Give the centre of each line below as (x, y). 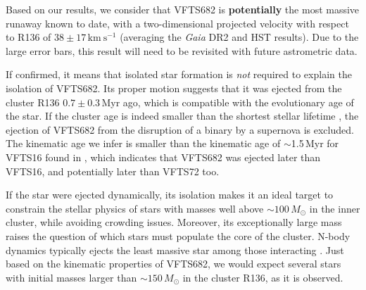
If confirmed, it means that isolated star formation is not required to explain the (179, 74)
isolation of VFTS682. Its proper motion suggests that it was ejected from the (174, 88)
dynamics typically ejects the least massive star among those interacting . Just (175, 250)
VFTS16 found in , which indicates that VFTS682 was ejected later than (163, 157)
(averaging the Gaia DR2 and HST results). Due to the (239, 37)
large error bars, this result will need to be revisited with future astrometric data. (182, 50)
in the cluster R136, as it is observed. (263, 277)
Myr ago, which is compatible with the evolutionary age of (228, 102)
